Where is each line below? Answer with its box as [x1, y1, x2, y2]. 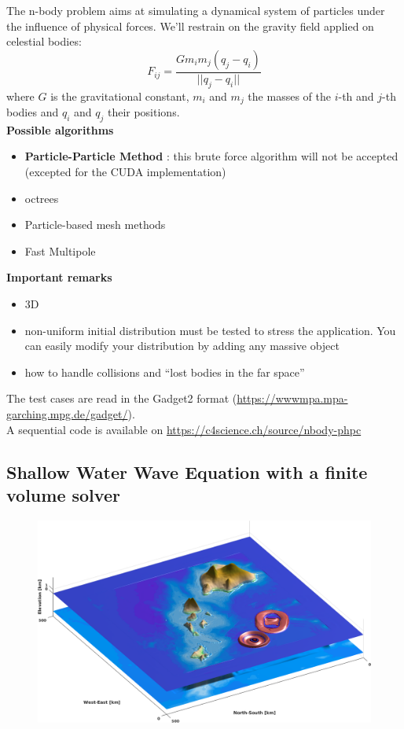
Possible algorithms [6, 121, 114, 138]
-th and [338, 87, 374, 104]
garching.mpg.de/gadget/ [6, 405, 128, 422]
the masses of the [248, 87, 331, 104]
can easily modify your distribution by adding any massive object [24, 337, 340, 354]
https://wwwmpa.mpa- [237, 390, 348, 407]
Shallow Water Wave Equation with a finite [6, 459, 368, 484]
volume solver [6, 482, 120, 506]
